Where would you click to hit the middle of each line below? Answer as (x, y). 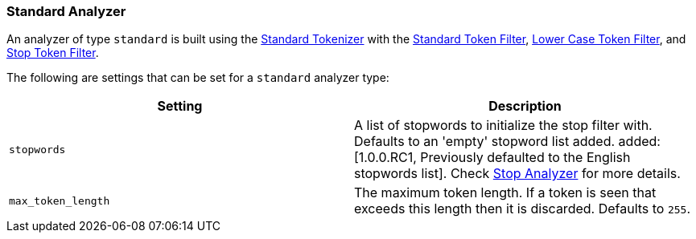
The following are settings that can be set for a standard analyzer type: (198, 78)
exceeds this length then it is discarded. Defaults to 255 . (523, 209)
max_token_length (60, 201)
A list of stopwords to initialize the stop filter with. (503, 126)
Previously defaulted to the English (525, 158)
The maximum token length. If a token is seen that (505, 193)
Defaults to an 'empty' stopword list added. (485, 142)
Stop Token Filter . (53, 53)
